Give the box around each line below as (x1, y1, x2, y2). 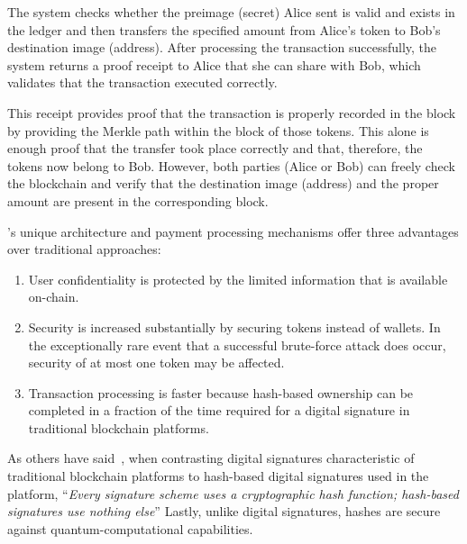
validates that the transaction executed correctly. (7, 73, 278, 92)
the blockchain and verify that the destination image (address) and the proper (7, 174, 439, 193)
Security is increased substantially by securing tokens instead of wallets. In (28, 317, 441, 336)
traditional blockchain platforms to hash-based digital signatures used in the (7, 467, 429, 485)
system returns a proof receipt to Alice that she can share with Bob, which (7, 55, 421, 74)
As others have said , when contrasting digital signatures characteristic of (7, 449, 415, 467)
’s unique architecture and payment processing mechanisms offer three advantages (7, 222, 459, 240)
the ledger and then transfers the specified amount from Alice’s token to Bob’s (7, 20, 441, 39)
